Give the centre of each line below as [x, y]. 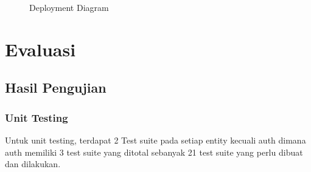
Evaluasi [40, 49]
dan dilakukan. [33, 164]
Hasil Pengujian [56, 88]
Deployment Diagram [69, 7]
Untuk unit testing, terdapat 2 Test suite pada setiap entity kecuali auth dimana [155, 140]
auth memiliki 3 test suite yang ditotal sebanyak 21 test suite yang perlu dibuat [154, 152]
